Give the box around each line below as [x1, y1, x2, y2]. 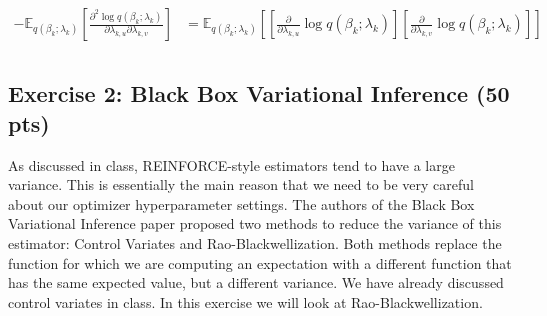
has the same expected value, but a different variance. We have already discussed [8, 272, 504, 293]
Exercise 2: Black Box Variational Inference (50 [8, 78, 510, 109]
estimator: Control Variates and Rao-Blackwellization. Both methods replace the [8, 233, 502, 254]
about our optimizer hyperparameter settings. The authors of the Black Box [8, 193, 475, 214]
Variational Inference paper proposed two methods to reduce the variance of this [8, 213, 502, 234]
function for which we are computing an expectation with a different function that [8, 252, 512, 273]
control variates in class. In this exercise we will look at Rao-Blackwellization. [8, 291, 483, 312]
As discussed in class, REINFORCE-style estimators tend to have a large [8, 154, 455, 175]
